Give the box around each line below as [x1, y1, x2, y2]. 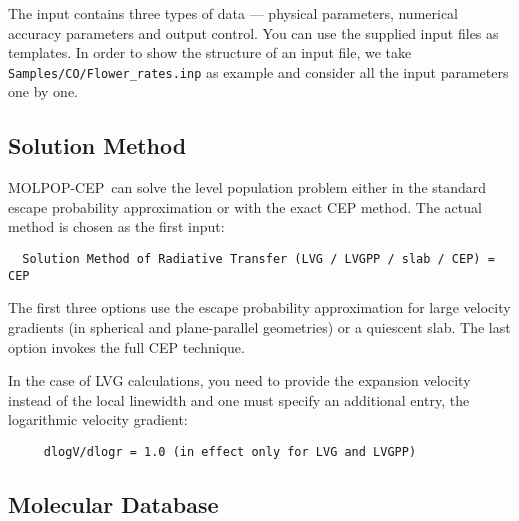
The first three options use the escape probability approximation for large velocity [8, 297, 511, 318]
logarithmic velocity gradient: [8, 409, 188, 430]
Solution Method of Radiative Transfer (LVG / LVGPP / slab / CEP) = [22, 252, 495, 267]
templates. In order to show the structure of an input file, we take [8, 42, 412, 63]
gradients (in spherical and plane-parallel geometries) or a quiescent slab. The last [8, 316, 511, 337]
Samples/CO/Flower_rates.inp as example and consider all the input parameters [8, 61, 509, 82]
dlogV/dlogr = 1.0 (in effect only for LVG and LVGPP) [43, 444, 417, 459]
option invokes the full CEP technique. [8, 336, 245, 357]
